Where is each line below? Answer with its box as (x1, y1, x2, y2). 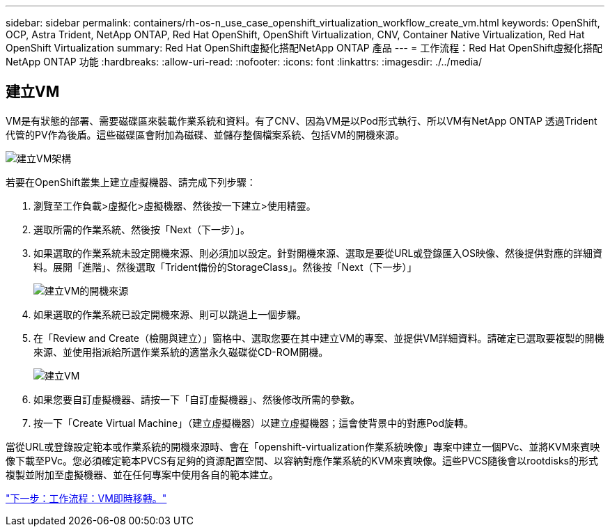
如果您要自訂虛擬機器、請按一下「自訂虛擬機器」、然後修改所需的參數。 (33, 393, 360, 405)
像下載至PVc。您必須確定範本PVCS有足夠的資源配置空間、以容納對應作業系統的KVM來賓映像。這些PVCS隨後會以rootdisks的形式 (6, 454, 598, 467)
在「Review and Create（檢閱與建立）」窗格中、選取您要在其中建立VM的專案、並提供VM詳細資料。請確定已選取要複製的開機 (33, 331, 604, 344)
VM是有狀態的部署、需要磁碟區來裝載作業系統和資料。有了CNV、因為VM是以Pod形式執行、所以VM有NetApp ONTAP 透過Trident (6, 114, 597, 127)
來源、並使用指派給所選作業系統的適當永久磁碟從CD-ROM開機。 (33, 345, 329, 358)
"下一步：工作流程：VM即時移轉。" (6, 492, 167, 504)
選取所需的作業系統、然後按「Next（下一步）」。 (33, 223, 250, 235)
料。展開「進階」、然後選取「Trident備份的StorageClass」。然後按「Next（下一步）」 (33, 260, 417, 273)
